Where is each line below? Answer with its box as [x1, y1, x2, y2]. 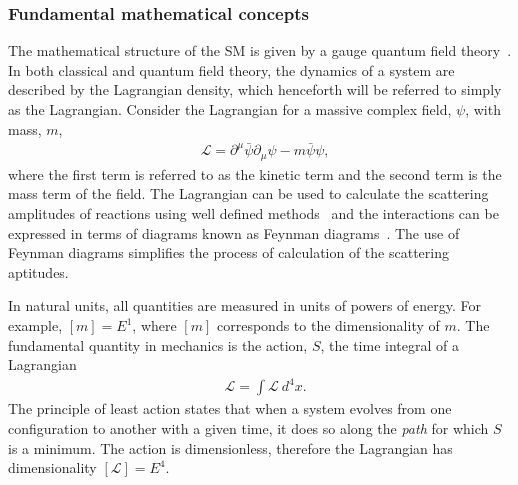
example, [8, 315, 63, 336]
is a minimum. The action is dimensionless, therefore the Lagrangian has [8, 437, 453, 458]
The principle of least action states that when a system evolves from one [8, 398, 452, 419]
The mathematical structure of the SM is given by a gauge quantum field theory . [8, 40, 512, 61]
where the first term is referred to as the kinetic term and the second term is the [8, 163, 502, 184]
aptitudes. [8, 261, 69, 282]
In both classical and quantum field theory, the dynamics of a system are [8, 59, 455, 80]
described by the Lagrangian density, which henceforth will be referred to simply [8, 79, 502, 100]
